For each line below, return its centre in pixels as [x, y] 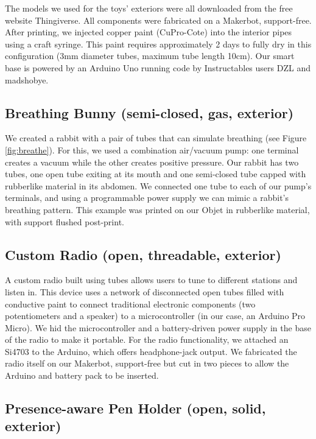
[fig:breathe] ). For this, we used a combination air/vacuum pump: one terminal [152, 149]
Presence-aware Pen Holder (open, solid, [135, 408]
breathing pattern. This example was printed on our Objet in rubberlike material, [157, 209]
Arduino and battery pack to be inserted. [82, 375]
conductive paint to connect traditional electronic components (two [130, 304]
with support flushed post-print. [65, 221]
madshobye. [27, 79]
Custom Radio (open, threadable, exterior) [143, 254]
